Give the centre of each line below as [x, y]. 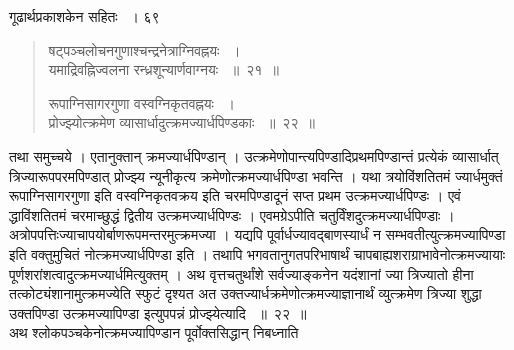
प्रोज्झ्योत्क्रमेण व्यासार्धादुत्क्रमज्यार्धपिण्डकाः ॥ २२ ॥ [181, 122]
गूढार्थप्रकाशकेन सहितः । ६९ [84, 16]
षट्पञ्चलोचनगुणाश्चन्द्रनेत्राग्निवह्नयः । [144, 49]
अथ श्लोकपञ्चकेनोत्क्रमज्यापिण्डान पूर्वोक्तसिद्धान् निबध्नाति [154, 332]
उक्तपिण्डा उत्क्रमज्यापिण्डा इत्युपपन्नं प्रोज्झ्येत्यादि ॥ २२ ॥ [158, 312]
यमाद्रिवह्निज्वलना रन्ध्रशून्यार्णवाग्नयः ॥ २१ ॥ [163, 69]
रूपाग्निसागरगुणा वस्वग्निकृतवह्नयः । [141, 102]
